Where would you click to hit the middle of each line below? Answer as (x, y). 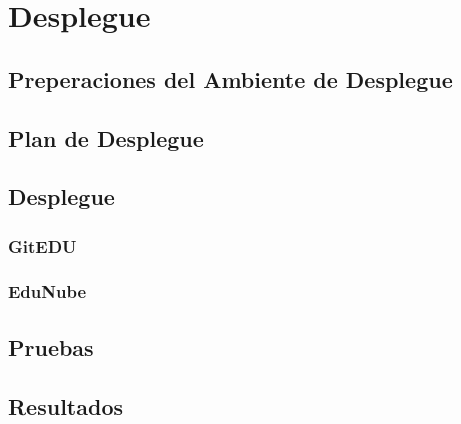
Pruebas (51, 346)
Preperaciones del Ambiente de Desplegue (230, 78)
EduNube (47, 291)
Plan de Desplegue (106, 137)
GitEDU (42, 245)
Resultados (65, 405)
